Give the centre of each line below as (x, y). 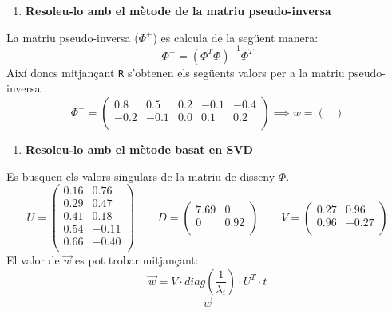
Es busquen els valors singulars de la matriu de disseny (141, 176)
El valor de (33, 260)
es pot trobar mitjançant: (137, 260)
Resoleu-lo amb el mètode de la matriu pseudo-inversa (178, 10)
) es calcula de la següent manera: (236, 37)
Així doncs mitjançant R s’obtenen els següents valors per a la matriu (176, 72)
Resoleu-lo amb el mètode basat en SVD (139, 149)
